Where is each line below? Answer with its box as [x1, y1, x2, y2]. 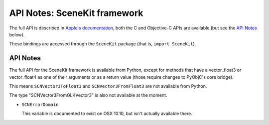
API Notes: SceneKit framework [9, 7, 143, 18]
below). [9, 31, 25, 37]
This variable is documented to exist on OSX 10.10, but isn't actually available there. [21, 111, 193, 117]
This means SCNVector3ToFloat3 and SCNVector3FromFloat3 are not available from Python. [9, 83, 207, 89]
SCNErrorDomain [21, 102, 59, 107]
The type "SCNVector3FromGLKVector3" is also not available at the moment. [9, 92, 167, 98]
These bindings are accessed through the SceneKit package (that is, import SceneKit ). [9, 41, 196, 47]
